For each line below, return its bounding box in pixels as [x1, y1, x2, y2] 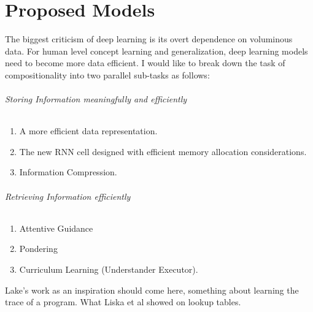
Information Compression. [19, 166, 117, 178]
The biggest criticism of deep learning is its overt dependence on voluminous [5, 32, 293, 45]
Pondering [19, 242, 58, 255]
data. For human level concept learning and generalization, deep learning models [5, 44, 308, 57]
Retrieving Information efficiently [5, 189, 131, 202]
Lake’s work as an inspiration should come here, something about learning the [5, 283, 299, 296]
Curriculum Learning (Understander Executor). [19, 263, 198, 276]
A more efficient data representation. [19, 124, 158, 137]
